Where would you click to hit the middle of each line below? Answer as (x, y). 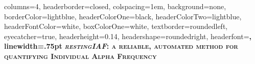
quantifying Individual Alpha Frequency (80, 56)
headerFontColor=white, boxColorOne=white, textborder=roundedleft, (116, 26)
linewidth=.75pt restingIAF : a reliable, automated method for (121, 46)
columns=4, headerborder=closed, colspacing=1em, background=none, (115, 6)
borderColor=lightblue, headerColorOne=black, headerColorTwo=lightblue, (123, 16)
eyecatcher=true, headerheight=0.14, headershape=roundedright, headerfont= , (128, 36)
